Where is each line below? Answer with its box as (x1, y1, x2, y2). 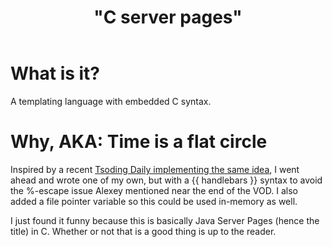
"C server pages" (93, 6, 243, 29)
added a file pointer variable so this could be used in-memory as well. (10, 195, 298, 207)
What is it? (10, 62, 101, 85)
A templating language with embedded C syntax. (10, 95, 212, 107)
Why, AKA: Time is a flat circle (10, 131, 268, 153)
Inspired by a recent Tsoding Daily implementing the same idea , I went (10, 163, 300, 175)
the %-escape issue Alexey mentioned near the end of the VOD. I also (10, 184, 298, 196)
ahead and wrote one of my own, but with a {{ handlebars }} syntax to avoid (10, 174, 323, 186)
